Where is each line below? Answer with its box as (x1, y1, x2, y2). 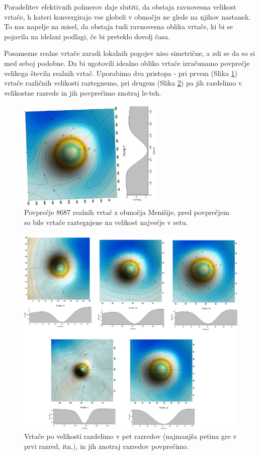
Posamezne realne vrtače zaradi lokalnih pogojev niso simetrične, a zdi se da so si (4, 48, 255, 58)
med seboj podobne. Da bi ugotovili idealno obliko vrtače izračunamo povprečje (4, 57, 250, 68)
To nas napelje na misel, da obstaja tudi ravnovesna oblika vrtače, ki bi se (4, 21, 233, 32)
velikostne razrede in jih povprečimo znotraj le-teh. (4, 87, 161, 98)
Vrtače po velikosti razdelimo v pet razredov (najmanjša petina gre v (24, 431, 237, 441)
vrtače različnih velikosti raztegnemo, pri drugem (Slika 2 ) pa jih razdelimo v (4, 78, 242, 88)
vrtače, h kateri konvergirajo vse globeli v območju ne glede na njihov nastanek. (4, 11, 251, 22)
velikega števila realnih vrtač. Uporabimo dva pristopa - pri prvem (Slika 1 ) (4, 67, 237, 78)
